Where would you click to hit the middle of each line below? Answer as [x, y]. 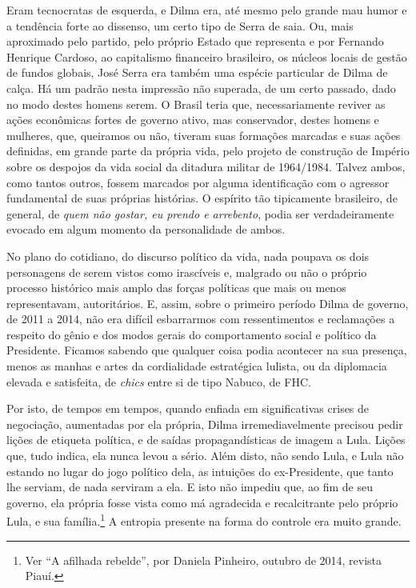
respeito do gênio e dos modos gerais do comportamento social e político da [192, 334]
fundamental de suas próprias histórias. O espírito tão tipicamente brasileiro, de [202, 198]
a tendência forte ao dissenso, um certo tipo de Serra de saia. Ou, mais [180, 25]
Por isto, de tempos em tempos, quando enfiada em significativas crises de [188, 408]
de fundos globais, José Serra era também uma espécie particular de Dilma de [197, 72]
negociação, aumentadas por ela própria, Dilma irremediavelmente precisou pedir [205, 424]
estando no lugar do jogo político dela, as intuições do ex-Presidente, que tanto [200, 471]
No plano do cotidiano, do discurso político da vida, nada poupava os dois [188, 256]
